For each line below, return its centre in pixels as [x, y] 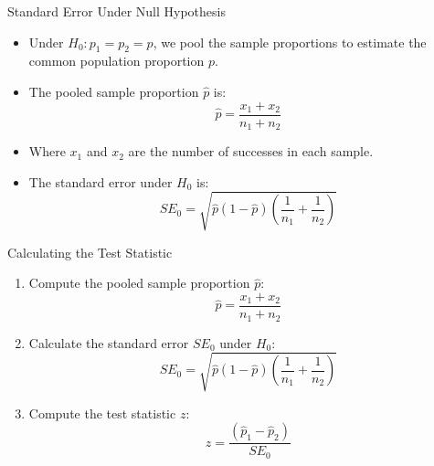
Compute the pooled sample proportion [139, 283]
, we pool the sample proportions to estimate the [290, 42]
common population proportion [116, 61]
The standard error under [101, 181]
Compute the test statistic [102, 413]
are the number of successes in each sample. [251, 151]
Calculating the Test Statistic [90, 252]
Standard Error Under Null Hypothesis [116, 11]
